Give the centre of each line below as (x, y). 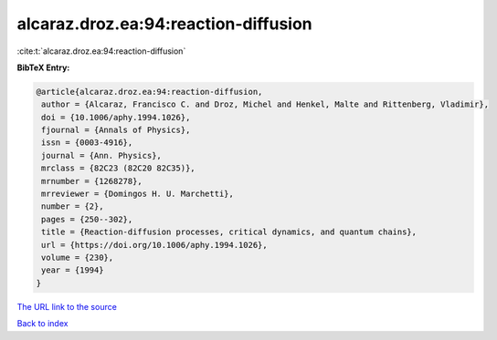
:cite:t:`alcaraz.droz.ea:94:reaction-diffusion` (101, 51)
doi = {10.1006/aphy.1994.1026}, (116, 117)
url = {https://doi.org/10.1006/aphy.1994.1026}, (155, 245)
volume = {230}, (78, 258)
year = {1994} (73, 270)
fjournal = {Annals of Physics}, (116, 130)
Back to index (42, 324)
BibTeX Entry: (43, 67)
